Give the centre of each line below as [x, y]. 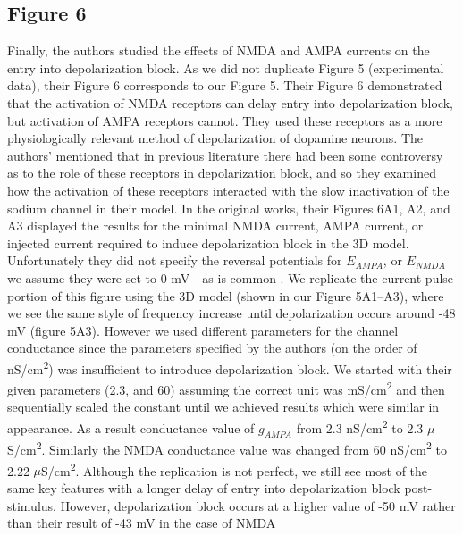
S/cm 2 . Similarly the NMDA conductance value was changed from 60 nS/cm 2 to [227, 448]
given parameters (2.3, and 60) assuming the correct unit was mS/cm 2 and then [226, 388]
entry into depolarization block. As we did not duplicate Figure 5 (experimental [226, 67]
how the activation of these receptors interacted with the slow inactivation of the [228, 190]
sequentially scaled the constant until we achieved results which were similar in [223, 407]
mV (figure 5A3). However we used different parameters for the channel [203, 330]
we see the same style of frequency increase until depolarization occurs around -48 [231, 313]
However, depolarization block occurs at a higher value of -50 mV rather [258, 505]
